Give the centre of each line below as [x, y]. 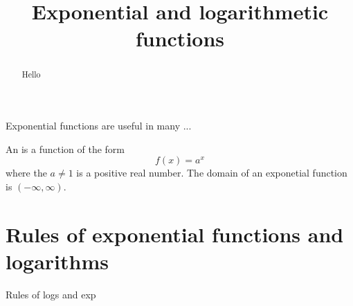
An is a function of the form [65, 148]
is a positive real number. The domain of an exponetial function [212, 173]
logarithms [57, 261]
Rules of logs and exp [51, 294]
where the [26, 173]
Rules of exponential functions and [175, 234]
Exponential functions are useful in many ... [99, 126]
